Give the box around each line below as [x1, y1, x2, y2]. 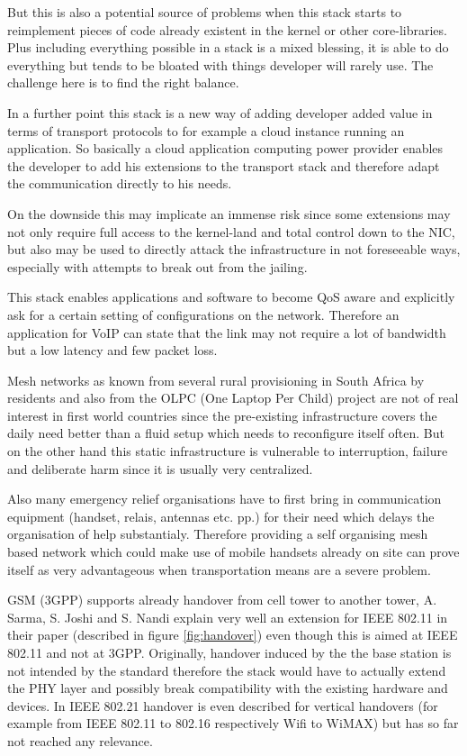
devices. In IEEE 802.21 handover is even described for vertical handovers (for [7, 696, 438, 715]
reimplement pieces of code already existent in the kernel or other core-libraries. [7, 20, 447, 39]
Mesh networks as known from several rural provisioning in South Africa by [7, 370, 425, 389]
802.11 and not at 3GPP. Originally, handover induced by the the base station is [7, 643, 452, 661]
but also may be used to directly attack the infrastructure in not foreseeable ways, [7, 240, 461, 259]
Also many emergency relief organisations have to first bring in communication [7, 489, 442, 508]
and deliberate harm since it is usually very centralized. [7, 459, 313, 478]
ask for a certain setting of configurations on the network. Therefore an [7, 305, 400, 323]
